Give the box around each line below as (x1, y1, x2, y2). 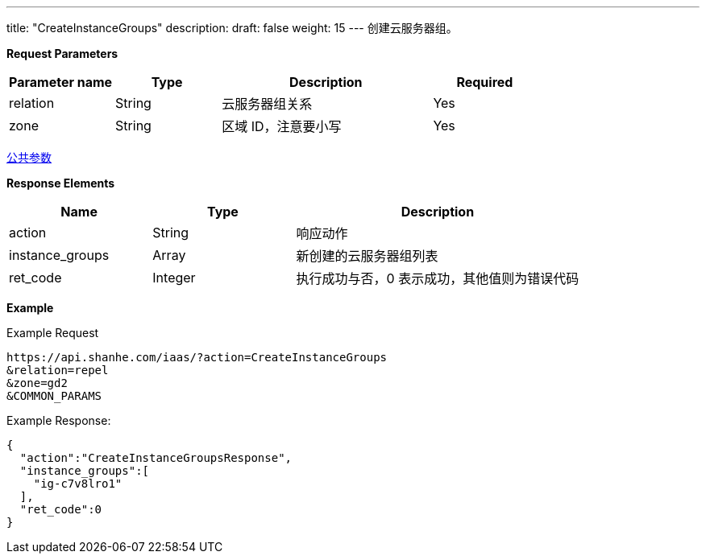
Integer (152, 270, 196, 286)
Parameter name (9, 74, 113, 90)
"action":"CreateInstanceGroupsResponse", (19, 451, 293, 464)
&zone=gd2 (6, 377, 68, 389)
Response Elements (6, 176, 115, 190)
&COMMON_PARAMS (6, 389, 102, 402)
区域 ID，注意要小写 (222, 118, 342, 134)
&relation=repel (6, 364, 109, 377)
